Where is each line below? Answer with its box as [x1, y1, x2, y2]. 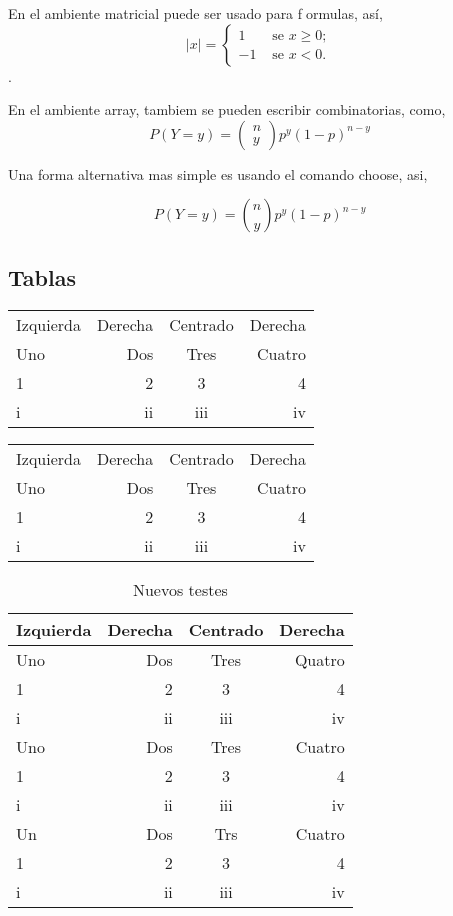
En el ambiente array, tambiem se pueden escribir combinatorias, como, [8, 99, 446, 120]
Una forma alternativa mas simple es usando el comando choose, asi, [8, 163, 428, 184]
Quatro [294, 647, 345, 671]
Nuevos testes [132, 577, 228, 601]
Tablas [8, 261, 76, 292]
